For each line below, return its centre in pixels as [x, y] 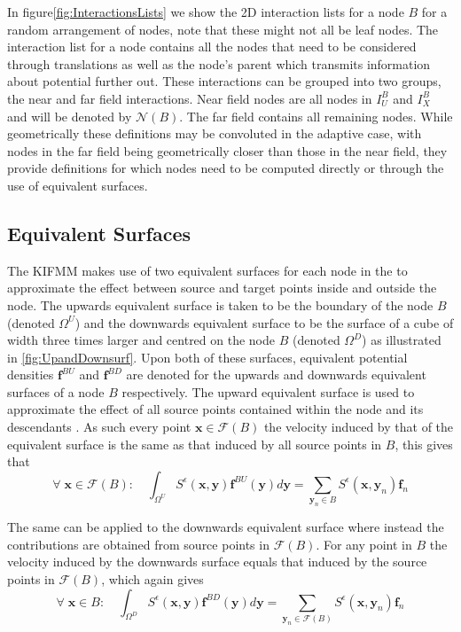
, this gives [424, 444]
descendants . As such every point [99, 427]
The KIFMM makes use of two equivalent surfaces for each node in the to [207, 270]
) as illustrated [402, 340]
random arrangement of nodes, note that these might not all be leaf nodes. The [223, 29]
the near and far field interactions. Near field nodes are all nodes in [190, 98]
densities [31, 375]
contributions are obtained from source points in [138, 544]
